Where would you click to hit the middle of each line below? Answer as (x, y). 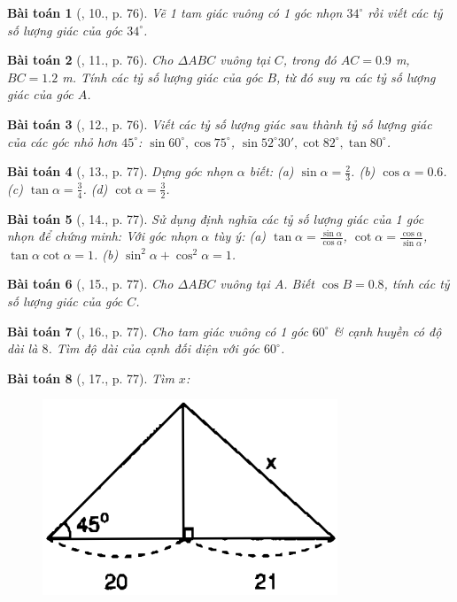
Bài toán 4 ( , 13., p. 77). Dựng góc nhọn (120, 171)
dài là (23, 348)
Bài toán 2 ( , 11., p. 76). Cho (90, 60)
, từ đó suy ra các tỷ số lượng (356, 77)
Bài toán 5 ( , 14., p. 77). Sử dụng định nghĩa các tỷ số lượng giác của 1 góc (216, 218)
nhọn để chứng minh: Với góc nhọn (102, 236)
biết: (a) (271, 171)
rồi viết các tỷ (405, 12)
